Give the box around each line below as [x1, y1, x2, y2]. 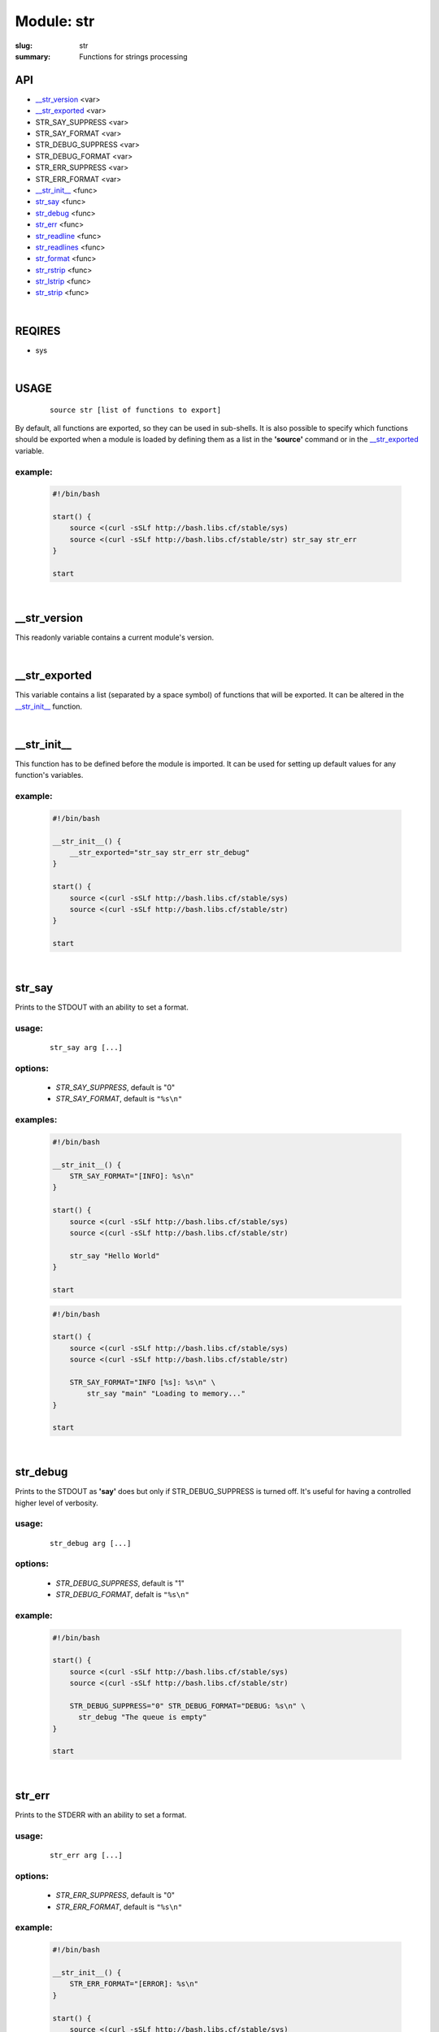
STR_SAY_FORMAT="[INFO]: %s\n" [69, 1171, 194, 1181]
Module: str [15, 12, 95, 30]
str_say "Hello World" [69, 1251, 160, 1260]
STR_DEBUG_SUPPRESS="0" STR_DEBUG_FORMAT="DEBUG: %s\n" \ [69, 1701, 306, 1710]
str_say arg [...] [50, 1043, 124, 1052]
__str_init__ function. [15, 701, 83, 711]
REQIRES [15, 323, 61, 337]
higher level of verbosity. [15, 1498, 98, 1508]
